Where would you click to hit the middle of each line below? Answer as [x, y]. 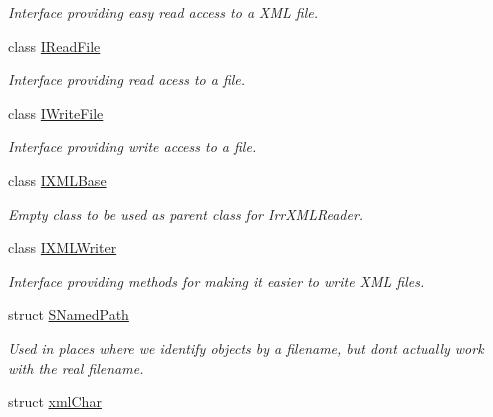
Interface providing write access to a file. [132, 146]
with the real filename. [76, 367]
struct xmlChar [55, 401]
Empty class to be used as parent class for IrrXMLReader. [186, 213]
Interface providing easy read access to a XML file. [163, 12]
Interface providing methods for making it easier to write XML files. [216, 280]
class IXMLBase [57, 179]
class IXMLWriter [62, 247]
